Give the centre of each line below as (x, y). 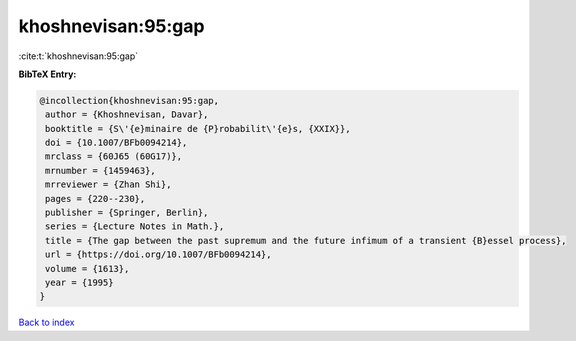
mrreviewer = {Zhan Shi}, (108, 184)
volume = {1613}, (87, 268)
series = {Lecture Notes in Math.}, (135, 226)
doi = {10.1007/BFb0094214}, (116, 143)
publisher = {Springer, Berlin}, (127, 213)
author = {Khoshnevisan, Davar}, (127, 114)
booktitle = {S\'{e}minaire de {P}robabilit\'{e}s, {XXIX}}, (198, 128)
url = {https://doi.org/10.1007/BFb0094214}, (158, 254)
